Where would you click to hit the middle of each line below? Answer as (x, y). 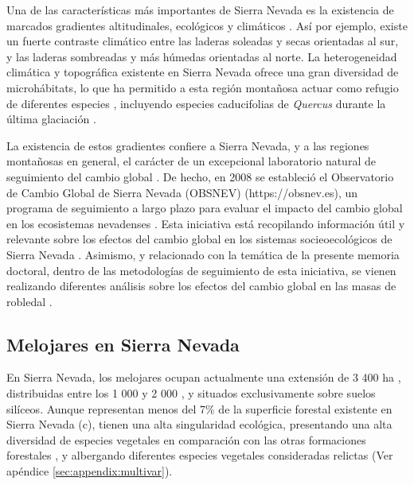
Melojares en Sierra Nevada (123, 344)
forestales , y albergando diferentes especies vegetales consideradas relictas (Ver (200, 455)
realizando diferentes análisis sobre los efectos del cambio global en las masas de (201, 286)
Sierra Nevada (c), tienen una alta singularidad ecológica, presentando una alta (199, 424)
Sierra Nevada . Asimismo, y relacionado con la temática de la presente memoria (203, 254)
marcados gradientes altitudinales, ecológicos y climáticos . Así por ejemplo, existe (207, 25)
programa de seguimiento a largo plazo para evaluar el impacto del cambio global (205, 208)
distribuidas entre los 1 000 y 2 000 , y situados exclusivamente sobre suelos (191, 393)
